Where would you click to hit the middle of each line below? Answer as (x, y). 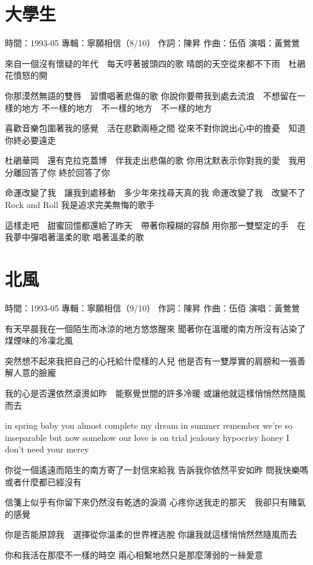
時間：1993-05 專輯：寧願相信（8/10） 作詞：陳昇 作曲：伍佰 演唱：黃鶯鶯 (153, 43)
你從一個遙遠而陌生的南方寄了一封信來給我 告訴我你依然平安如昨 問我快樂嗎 (157, 469)
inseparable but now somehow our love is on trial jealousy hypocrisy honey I (147, 437)
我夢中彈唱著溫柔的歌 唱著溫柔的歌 (74, 237)
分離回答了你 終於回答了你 (57, 172)
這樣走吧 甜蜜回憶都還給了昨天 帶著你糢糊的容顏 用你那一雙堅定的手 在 (155, 225)
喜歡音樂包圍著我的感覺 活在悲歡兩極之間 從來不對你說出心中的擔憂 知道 (155, 128)
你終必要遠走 (30, 140)
